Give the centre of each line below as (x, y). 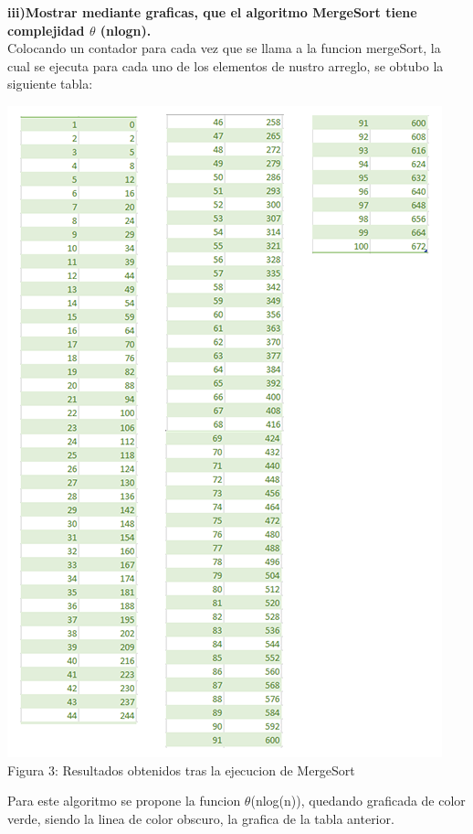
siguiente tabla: (50, 84)
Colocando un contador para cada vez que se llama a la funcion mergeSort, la (224, 48)
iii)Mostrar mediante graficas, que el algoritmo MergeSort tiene (212, 12)
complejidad (46, 30)
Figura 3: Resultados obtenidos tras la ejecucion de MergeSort (181, 770)
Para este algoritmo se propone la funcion (124, 801)
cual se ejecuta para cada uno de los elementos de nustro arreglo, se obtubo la (226, 65)
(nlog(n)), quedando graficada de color (358, 801)
